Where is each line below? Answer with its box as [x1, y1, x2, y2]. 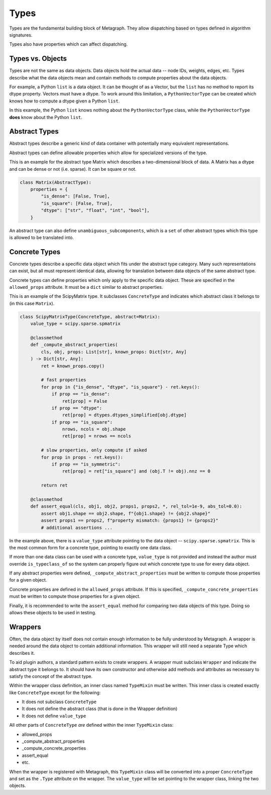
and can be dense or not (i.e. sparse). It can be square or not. [9, 166, 137, 172]
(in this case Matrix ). [9, 300, 55, 306]
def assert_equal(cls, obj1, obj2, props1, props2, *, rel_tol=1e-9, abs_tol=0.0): [30, 504, 242, 509]
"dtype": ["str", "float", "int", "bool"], [41, 207, 150, 213]
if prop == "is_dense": [51, 391, 110, 397]
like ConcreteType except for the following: [9, 690, 101, 696]
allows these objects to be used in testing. [9, 610, 96, 616]
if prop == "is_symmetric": [51, 462, 120, 467]
